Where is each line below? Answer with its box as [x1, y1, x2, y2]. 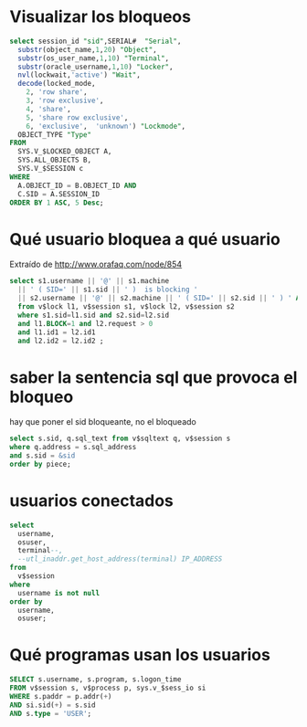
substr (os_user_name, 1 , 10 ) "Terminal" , [17, 53, 170, 63]
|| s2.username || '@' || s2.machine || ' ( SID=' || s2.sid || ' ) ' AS [17, 294, 304, 303]
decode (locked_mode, [17, 79, 96, 89]
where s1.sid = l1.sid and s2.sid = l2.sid [17, 311, 170, 320]
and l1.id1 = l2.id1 [17, 327, 96, 337]
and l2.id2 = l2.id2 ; [17, 336, 104, 345]
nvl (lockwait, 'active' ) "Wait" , [17, 70, 142, 79]
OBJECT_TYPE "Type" [17, 130, 92, 139]
